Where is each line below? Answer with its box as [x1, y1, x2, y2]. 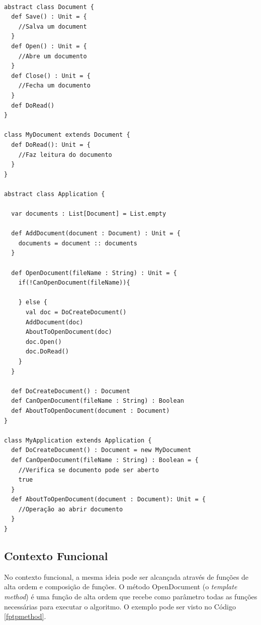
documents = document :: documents [18, 239, 137, 247]
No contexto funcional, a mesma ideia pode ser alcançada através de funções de [4, 571, 249, 582]
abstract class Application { [4, 190, 105, 198]
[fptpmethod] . [4, 611, 46, 621]
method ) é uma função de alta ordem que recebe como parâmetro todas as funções [4, 591, 257, 602]
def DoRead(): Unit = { [11, 141, 91, 148]
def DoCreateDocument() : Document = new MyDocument [11, 447, 192, 454]
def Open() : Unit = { [11, 42, 87, 50]
